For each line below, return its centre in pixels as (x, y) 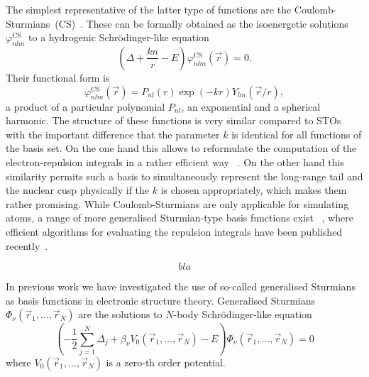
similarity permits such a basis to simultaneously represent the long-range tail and (184, 176)
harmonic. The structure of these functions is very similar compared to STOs (174, 120)
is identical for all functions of (297, 134)
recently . (27, 245)
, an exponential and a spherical (251, 106)
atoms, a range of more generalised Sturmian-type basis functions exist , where (180, 218)
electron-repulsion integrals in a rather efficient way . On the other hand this (175, 162)
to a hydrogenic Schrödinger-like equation (119, 37)
